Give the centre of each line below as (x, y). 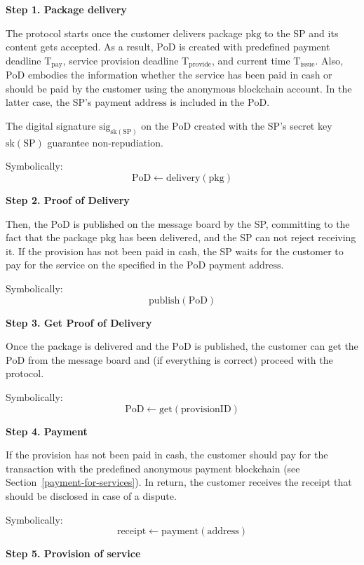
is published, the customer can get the (276, 346)
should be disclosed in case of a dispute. (91, 495)
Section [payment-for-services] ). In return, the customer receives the (152, 482)
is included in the (207, 102)
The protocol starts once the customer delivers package (124, 33)
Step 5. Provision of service (73, 553)
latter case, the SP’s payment (69, 102)
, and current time (251, 60)
